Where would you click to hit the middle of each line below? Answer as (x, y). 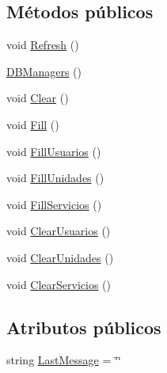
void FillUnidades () (55, 178)
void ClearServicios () (59, 284)
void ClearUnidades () (60, 257)
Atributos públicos (84, 327)
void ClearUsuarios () (59, 231)
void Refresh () (43, 45)
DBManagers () (44, 71)
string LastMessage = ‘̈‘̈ (64, 360)
